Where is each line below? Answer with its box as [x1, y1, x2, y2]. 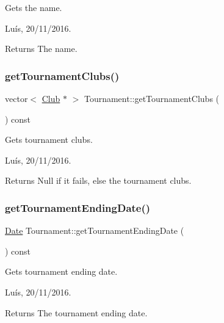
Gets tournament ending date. [5, 265, 118, 278]
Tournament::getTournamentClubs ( [84, 92, 220, 104]
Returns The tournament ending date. [5, 306, 148, 319]
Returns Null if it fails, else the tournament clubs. [5, 174, 192, 187]
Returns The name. [5, 42, 78, 55]
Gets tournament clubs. [5, 133, 93, 146]
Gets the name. [5, 1, 62, 13]
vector [5, 92, 28, 104]
